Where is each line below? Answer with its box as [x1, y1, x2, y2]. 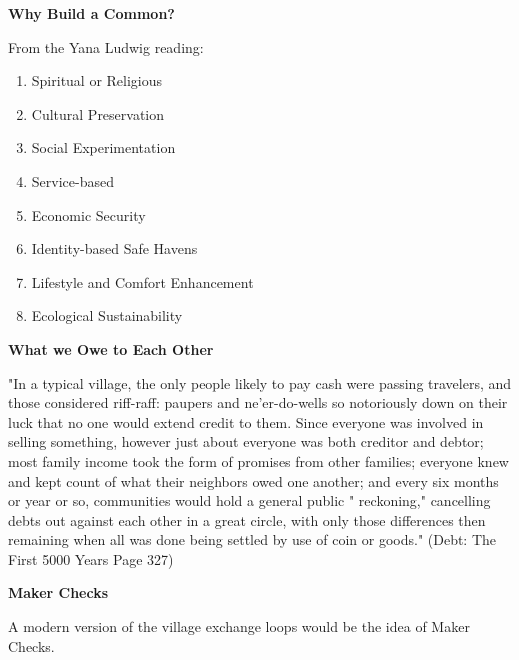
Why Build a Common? [8, 3, 175, 23]
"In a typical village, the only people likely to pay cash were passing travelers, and [8, 372, 512, 393]
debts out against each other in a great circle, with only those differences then [8, 509, 486, 530]
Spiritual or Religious [31, 70, 163, 91]
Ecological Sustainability [31, 305, 183, 326]
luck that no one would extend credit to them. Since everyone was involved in [8, 411, 484, 432]
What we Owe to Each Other [8, 338, 214, 359]
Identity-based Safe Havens [31, 238, 198, 259]
